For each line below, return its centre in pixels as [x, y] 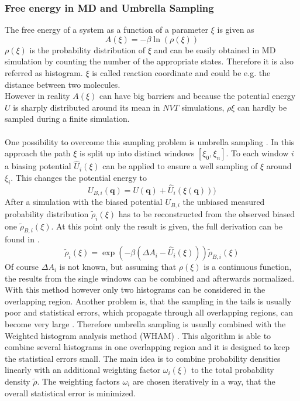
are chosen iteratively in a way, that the [204, 381]
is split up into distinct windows [137, 153]
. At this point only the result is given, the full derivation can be [167, 226]
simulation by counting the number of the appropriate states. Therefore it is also [149, 61]
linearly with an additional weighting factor [83, 370]
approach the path [38, 153]
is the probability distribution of [87, 49]
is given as [236, 30]
